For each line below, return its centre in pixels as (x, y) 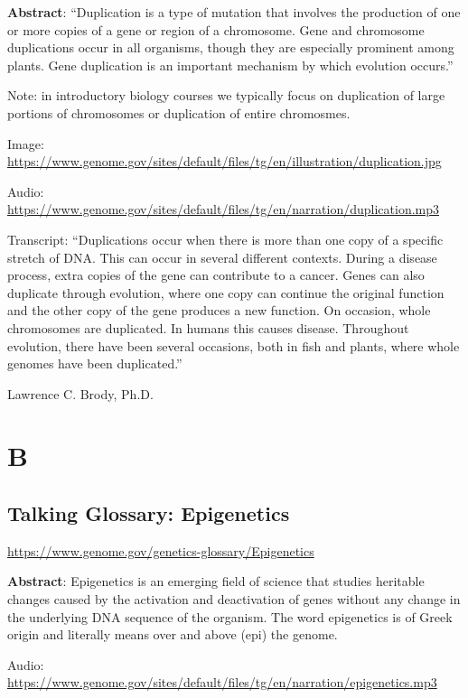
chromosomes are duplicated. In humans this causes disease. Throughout (208, 327)
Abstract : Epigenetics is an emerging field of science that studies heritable (216, 581)
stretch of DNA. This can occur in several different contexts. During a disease (222, 257)
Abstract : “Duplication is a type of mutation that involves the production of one (234, 12)
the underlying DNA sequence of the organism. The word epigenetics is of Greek (230, 616)
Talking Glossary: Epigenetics (149, 513)
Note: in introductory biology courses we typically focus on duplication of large (226, 95)
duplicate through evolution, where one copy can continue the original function (226, 292)
